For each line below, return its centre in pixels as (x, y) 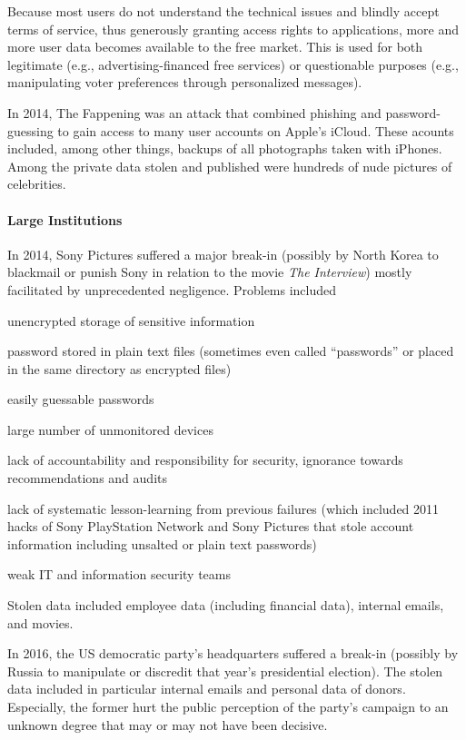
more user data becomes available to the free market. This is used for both (215, 47)
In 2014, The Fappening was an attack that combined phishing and (194, 112)
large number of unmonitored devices (110, 429)
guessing (30, 130)
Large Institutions (65, 219)
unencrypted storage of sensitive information (131, 320)
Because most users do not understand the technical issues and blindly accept (223, 11)
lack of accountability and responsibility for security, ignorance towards (205, 460)
